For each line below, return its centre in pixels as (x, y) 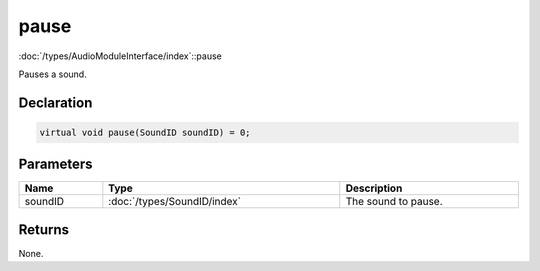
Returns (44, 229)
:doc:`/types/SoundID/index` (175, 202)
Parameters (55, 164)
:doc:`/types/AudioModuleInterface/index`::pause (120, 56)
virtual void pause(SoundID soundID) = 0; (145, 132)
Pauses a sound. (52, 74)
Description (374, 188)
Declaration (55, 102)
